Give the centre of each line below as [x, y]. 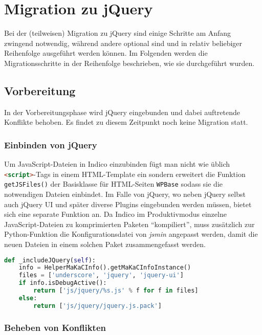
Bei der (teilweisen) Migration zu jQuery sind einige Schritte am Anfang [118, 33]
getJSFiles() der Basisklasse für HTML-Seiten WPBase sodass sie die [114, 184]
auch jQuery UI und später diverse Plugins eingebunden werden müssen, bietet [128, 204]
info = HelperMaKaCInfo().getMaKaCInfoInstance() [105, 268]
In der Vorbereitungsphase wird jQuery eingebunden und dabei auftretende [122, 112]
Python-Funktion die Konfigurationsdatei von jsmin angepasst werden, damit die [131, 234]
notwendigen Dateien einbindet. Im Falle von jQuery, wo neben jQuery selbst [125, 194]
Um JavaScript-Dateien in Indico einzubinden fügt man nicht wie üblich [117, 164]
